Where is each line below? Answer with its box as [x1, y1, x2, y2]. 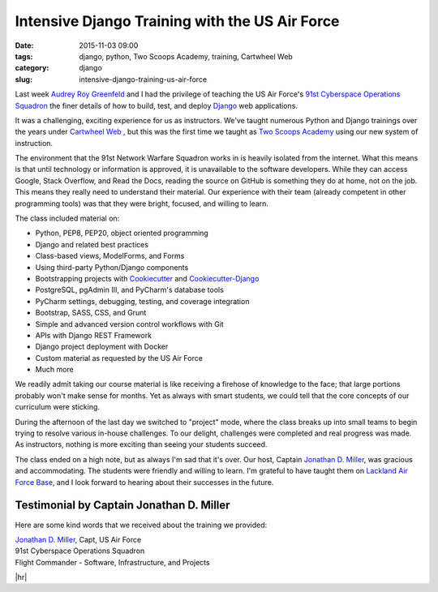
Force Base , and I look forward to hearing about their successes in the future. [15, 477, 274, 487]
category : [15, 63, 49, 73]
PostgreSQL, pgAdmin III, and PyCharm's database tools [35, 285, 225, 295]
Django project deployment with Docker [35, 341, 169, 352]
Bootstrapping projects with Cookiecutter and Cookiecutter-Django [35, 273, 260, 283]
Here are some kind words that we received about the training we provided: [15, 520, 268, 530]
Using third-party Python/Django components [35, 262, 189, 272]
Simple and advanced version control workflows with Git [35, 319, 225, 328]
